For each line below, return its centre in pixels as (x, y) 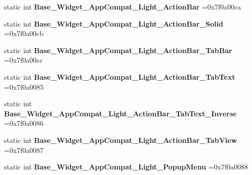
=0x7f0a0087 (24, 150)
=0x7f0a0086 (24, 123)
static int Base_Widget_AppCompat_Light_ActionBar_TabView (121, 140)
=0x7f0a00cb (24, 33)
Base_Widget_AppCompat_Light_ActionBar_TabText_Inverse (120, 113)
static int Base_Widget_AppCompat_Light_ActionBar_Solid (114, 23)
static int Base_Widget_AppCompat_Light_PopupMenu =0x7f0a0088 (126, 167)
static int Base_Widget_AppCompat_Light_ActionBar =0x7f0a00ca (123, 7)
